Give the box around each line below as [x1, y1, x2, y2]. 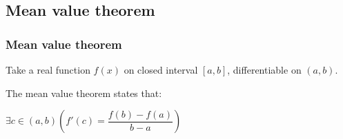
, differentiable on [227, 63, 302, 76]
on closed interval [124, 63, 198, 76]
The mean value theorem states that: [6, 85, 162, 100]
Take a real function [6, 63, 90, 76]
